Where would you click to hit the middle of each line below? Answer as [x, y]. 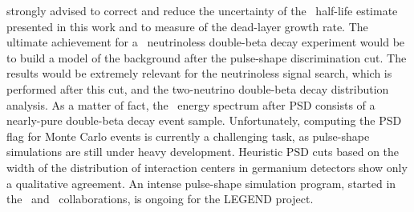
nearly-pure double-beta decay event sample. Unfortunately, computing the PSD [204, 120]
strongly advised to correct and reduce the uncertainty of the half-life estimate [202, 10]
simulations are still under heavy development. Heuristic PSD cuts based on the [203, 152]
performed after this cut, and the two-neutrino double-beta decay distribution [198, 88]
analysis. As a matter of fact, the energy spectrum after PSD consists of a [191, 104]
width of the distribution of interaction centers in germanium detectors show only [207, 167]
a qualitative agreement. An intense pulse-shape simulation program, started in [201, 183]
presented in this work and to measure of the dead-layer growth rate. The [187, 26]
